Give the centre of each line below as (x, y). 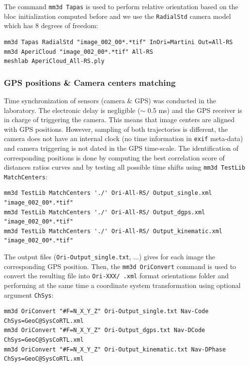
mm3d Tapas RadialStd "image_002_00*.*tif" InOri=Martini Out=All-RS (118, 42)
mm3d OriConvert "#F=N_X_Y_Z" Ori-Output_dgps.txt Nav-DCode (105, 330)
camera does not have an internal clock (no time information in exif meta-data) (124, 138)
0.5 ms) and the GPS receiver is (195, 110)
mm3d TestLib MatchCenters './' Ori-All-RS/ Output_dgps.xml (105, 212)
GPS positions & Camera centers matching (90, 82)
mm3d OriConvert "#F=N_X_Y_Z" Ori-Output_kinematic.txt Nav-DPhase (115, 349)
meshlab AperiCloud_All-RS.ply (54, 61)
